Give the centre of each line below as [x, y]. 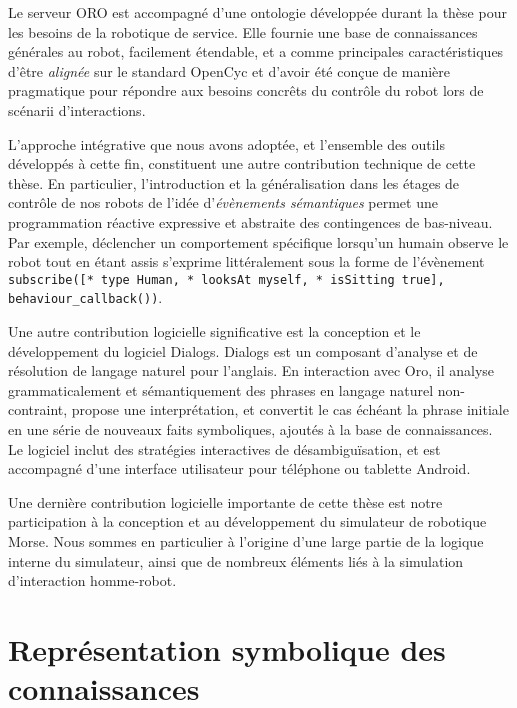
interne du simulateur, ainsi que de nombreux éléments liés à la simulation [236, 560]
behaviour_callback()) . [85, 297]
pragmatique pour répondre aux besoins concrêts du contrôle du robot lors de [246, 90]
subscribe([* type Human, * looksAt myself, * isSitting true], [226, 279]
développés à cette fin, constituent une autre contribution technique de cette [242, 163]
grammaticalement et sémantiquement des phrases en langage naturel [221, 389]
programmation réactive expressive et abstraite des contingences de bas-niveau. [250, 221]
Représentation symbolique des [227, 648]
